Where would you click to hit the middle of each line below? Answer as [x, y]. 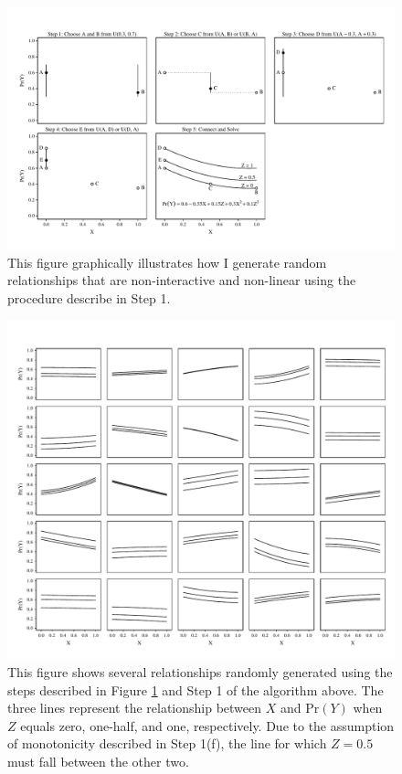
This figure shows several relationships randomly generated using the [200, 671]
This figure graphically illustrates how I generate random [167, 262]
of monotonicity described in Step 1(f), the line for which [167, 743]
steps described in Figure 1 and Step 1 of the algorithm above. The [196, 689]
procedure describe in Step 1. [89, 297]
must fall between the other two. [98, 761]
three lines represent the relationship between [135, 708]
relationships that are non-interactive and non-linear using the [182, 280]
